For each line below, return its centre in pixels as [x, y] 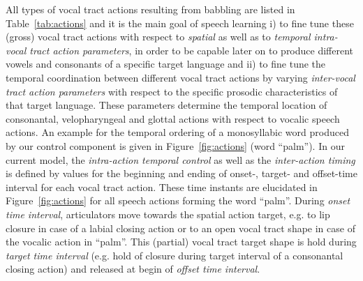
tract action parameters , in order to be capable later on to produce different [192, 50]
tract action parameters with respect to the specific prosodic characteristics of [172, 91]
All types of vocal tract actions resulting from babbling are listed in [150, 9]
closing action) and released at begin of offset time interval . [133, 269]
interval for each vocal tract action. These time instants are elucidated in [162, 187]
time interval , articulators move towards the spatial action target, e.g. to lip [168, 214]
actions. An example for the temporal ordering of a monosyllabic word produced [177, 132]
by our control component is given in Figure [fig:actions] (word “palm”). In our [175, 145]
